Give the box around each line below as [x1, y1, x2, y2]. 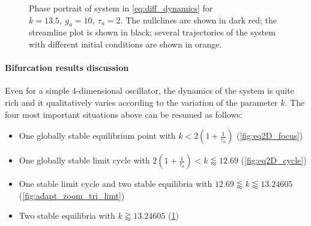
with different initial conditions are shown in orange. [29, 37, 222, 50]
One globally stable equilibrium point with [19, 129, 176, 142]
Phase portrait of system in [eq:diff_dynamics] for [29, 2, 213, 14]
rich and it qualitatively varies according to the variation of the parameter [5, 96, 278, 108]
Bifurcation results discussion [5, 61, 129, 74]
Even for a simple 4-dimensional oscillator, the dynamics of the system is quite [5, 84, 294, 97]
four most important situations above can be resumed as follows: [5, 108, 243, 120]
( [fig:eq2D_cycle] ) [241, 154, 307, 166]
